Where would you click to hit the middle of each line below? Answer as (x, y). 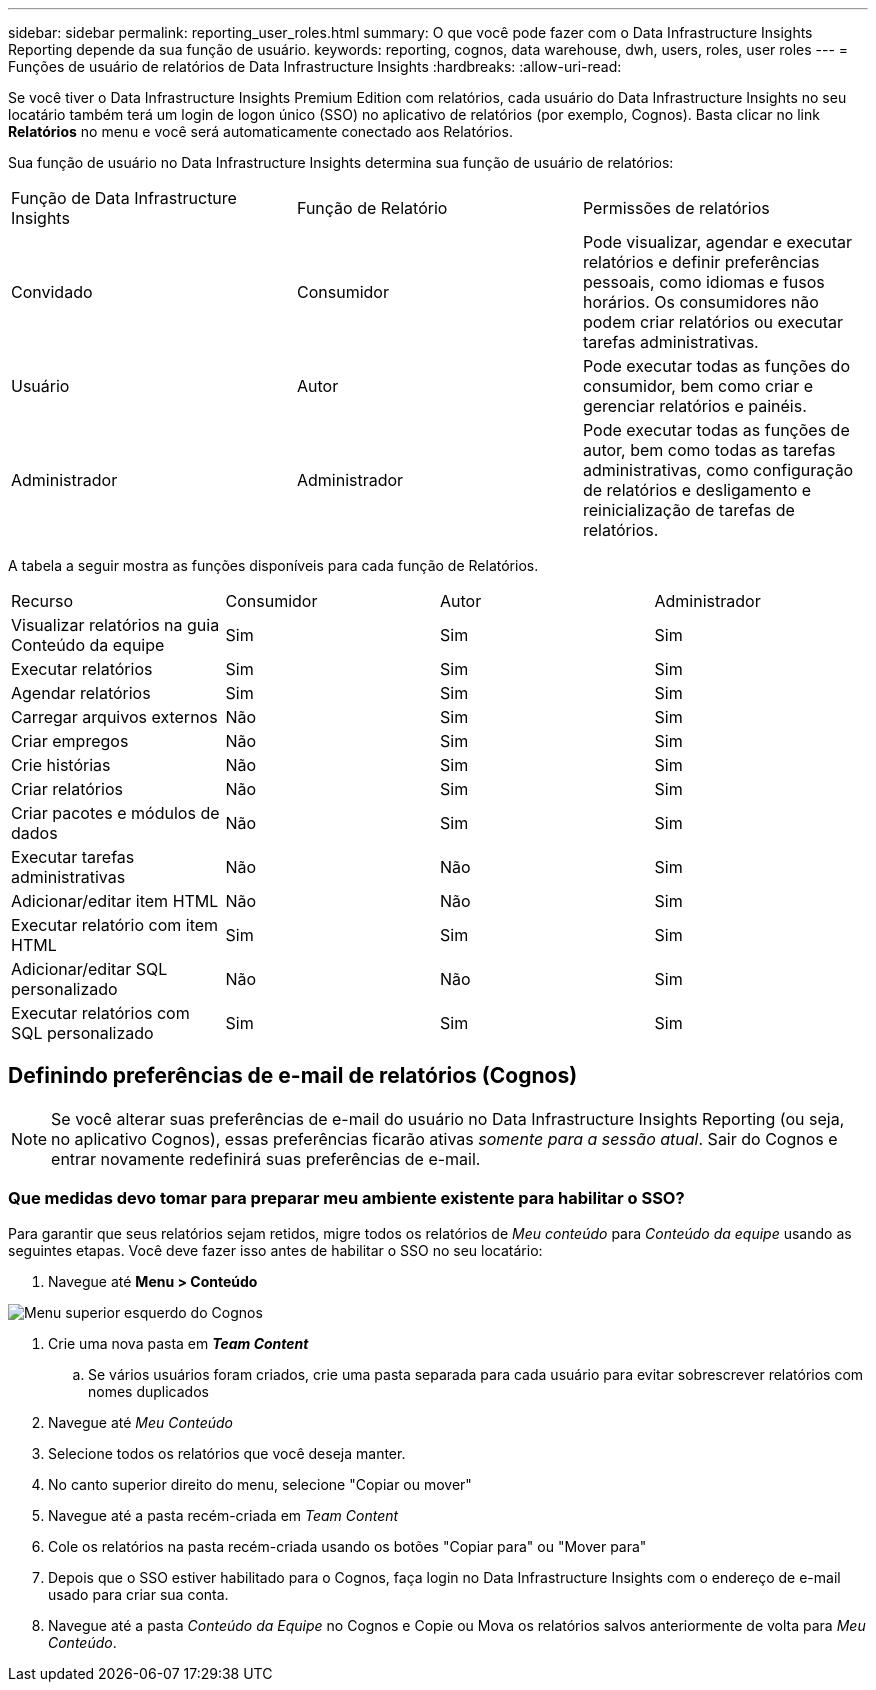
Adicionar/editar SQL (89, 969)
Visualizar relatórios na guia (115, 625)
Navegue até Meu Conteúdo (140, 1422)
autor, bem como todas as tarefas (709, 450)
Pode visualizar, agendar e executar (717, 242)
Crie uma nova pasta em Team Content (178, 1343)
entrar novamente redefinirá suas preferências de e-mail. (266, 1158)
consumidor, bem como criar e (697, 386)
